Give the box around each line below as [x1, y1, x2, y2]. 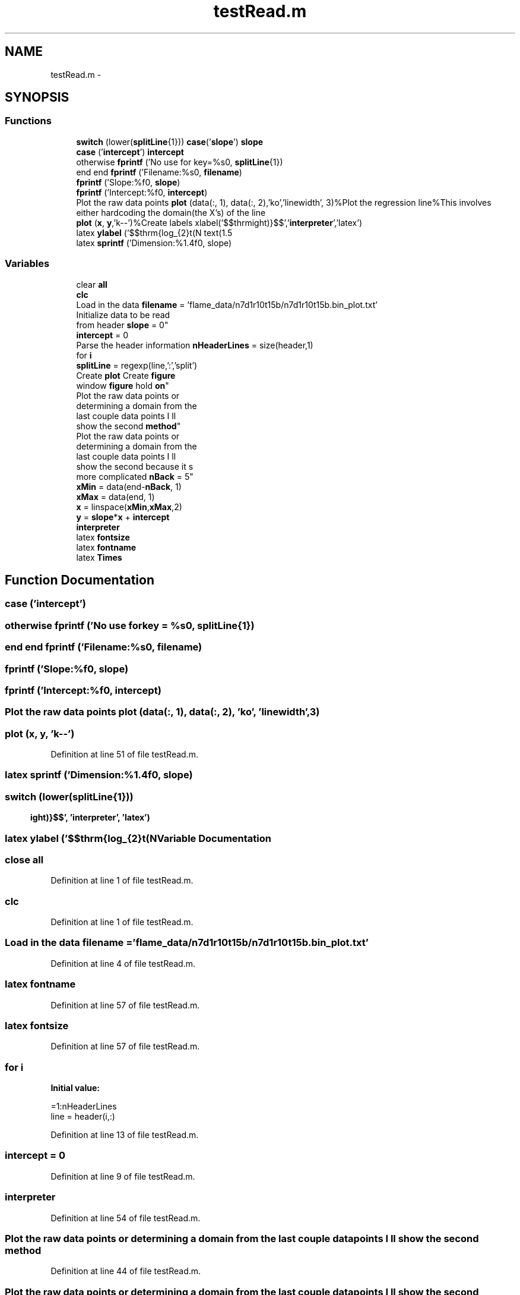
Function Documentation [5, 572, 154, 587]
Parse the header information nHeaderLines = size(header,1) [76, 340, 313, 350]
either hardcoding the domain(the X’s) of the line [76, 207, 266, 218]
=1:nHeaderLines [50, 1101, 117, 1112]
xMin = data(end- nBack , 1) [76, 481, 182, 492]
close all [5, 853, 44, 866]
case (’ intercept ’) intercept [76, 146, 184, 157]
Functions [5, 115, 52, 127]
